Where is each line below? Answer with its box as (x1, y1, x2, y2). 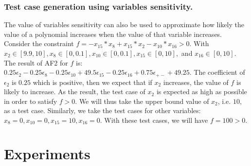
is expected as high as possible (156, 86, 247, 97)
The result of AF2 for (4, 57, 68, 67)
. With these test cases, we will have (100, 115, 208, 125)
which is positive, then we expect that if (33, 77, 152, 87)
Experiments (4, 143, 90, 163)
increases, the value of (163, 77, 229, 87)
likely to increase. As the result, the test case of (4, 86, 145, 97)
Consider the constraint (4, 38, 74, 49)
